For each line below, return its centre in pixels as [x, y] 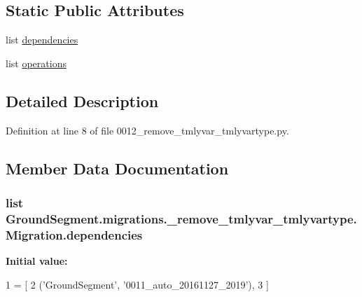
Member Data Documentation [117, 168]
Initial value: [37, 261]
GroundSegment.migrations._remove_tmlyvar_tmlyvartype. [181, 218]
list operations [36, 63]
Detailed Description [82, 101]
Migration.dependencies [74, 234]
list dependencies [42, 40]
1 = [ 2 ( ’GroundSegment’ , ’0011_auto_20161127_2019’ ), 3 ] [137, 284]
